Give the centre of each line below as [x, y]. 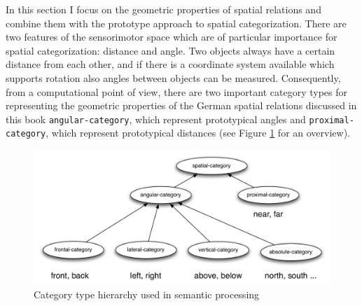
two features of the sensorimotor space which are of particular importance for [172, 37]
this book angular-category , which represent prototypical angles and [156, 119]
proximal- [332, 120]
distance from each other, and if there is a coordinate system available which [170, 64]
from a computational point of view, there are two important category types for [176, 91]
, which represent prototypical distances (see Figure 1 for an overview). [198, 133]
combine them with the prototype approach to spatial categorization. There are [176, 23]
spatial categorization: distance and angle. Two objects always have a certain [170, 50]
